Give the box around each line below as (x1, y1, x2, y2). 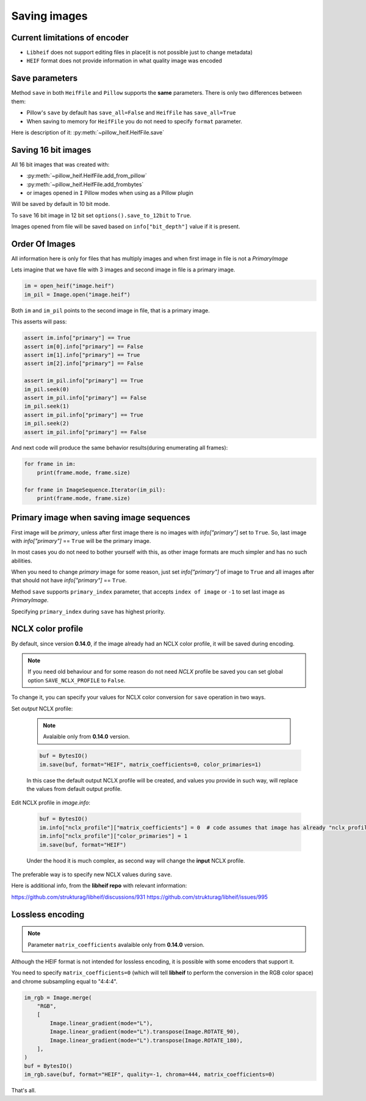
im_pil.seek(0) (24, 386, 70, 392)
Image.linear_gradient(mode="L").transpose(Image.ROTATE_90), (49, 1028, 240, 1036)
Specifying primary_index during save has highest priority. (11, 608, 165, 615)
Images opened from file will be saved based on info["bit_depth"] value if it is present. (11, 223, 240, 230)
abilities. (11, 557, 33, 564)
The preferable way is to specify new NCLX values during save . (11, 871, 173, 878)
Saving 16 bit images (11, 144, 91, 155)
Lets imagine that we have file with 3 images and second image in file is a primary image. (11, 266, 235, 273)
